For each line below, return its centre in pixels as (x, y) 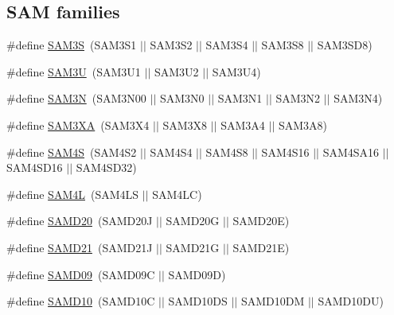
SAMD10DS (198, 301)
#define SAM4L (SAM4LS (73, 194)
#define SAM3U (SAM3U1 (74, 71)
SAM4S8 (227, 152)
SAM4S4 (171, 152)
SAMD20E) (261, 221)
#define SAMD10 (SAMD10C (81, 301)
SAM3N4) (358, 98)
